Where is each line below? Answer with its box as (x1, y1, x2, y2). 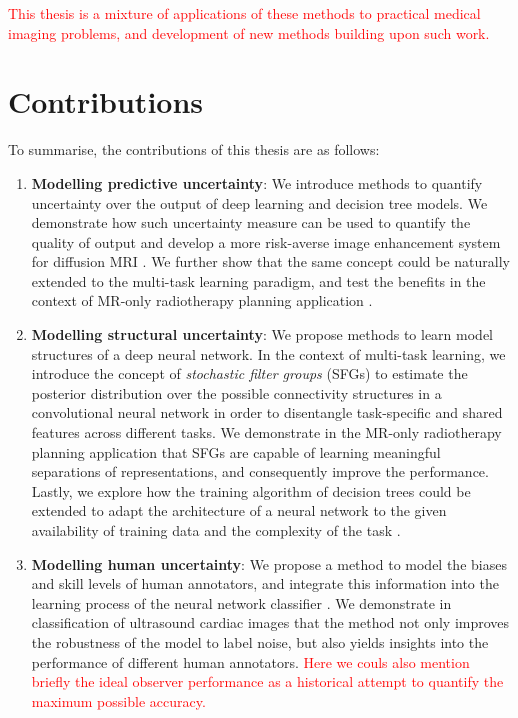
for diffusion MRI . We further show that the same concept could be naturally (31, 251, 510, 272)
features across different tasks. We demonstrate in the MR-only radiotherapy (31, 422, 502, 443)
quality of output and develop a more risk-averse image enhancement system (31, 231, 501, 252)
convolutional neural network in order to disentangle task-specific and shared (31, 402, 503, 423)
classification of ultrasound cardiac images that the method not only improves (31, 612, 510, 633)
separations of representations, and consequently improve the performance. (31, 461, 489, 482)
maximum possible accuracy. (31, 690, 206, 711)
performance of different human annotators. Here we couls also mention (31, 651, 470, 672)
